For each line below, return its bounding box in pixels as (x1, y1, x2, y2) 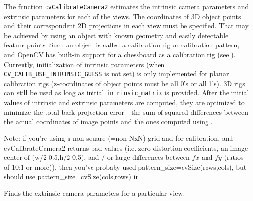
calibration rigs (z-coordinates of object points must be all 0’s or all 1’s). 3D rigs (4, 78, 245, 88)
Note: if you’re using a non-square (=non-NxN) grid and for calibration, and (4, 133, 233, 143)
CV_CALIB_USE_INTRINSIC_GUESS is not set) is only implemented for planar (4, 68, 229, 79)
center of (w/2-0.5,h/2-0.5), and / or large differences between (4, 152, 190, 162)
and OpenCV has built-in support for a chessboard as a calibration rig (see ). (4, 49, 236, 60)
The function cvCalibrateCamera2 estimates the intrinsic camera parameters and (4, 1, 249, 11)
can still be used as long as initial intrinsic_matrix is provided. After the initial (4, 88, 249, 98)
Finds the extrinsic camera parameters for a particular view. (4, 187, 185, 198)
